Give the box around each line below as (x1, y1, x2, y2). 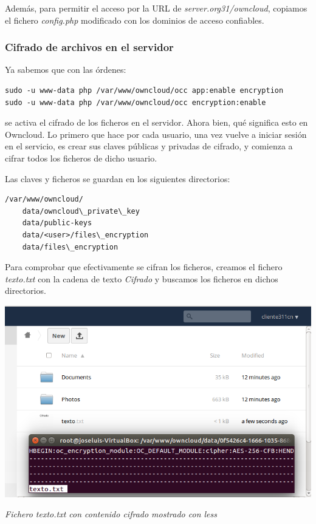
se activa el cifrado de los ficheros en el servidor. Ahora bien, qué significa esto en (5, 116, 308, 129)
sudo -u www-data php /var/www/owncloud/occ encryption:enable (5, 98, 266, 107)
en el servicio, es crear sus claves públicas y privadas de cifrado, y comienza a (5, 140, 293, 152)
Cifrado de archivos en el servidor (5, 39, 174, 55)
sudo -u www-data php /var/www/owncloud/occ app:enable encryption (5, 86, 284, 95)
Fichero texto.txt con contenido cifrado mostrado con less (5, 508, 217, 520)
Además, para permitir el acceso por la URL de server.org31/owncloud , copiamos (5, 2, 307, 14)
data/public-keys (22, 219, 92, 228)
